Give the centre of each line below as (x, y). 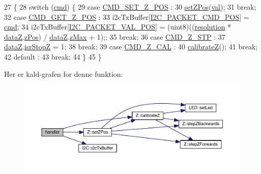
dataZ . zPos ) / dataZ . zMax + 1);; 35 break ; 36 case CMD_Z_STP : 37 (115, 36)
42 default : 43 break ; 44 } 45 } (53, 56)
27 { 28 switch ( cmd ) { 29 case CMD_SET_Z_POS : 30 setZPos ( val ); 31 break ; (130, 7)
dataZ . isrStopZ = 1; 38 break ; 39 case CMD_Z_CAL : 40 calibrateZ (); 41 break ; (131, 47)
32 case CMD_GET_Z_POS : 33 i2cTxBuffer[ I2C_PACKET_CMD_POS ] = (127, 17)
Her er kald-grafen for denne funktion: (64, 74)
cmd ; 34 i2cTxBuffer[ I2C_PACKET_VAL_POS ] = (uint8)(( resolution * (118, 27)
